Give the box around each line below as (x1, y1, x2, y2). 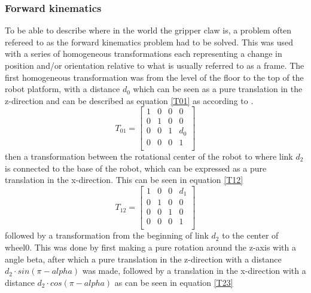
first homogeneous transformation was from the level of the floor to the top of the (5, 71, 304, 83)
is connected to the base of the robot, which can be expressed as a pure (5, 161, 267, 174)
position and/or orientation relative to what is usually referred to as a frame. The (5, 59, 304, 71)
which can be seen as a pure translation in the (133, 83, 303, 95)
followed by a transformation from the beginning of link (5, 229, 209, 242)
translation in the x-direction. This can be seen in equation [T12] (5, 173, 243, 186)
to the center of (222, 229, 279, 242)
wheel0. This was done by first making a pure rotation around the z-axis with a (5, 241, 296, 253)
